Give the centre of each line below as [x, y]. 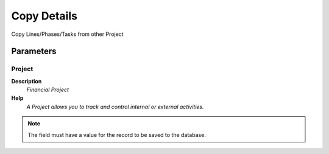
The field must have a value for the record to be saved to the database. [117, 135]
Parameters [34, 51]
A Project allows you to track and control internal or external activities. [115, 107]
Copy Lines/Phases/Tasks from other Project [68, 34]
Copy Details [44, 16]
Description [27, 81]
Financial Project [48, 90]
